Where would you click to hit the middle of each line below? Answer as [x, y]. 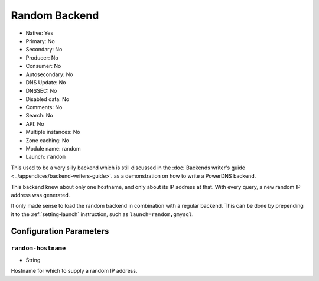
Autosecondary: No [49, 74]
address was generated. [40, 195]
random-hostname [38, 248]
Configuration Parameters [60, 231]
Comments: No [44, 107]
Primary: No [40, 41]
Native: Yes [40, 33]
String [33, 260]
